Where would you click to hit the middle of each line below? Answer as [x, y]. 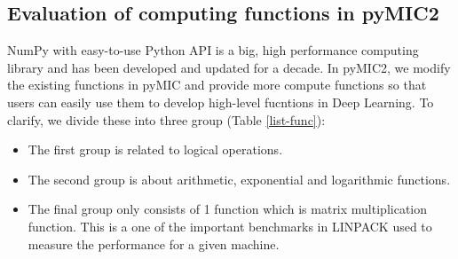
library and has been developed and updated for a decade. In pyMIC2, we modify [229, 67]
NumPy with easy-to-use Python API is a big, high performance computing [213, 50]
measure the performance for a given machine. [154, 243]
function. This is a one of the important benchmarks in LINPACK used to [230, 226]
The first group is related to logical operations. [155, 149]
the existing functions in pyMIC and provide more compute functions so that [217, 85]
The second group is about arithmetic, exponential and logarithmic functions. [239, 179]
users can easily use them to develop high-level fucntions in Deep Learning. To [221, 102]
